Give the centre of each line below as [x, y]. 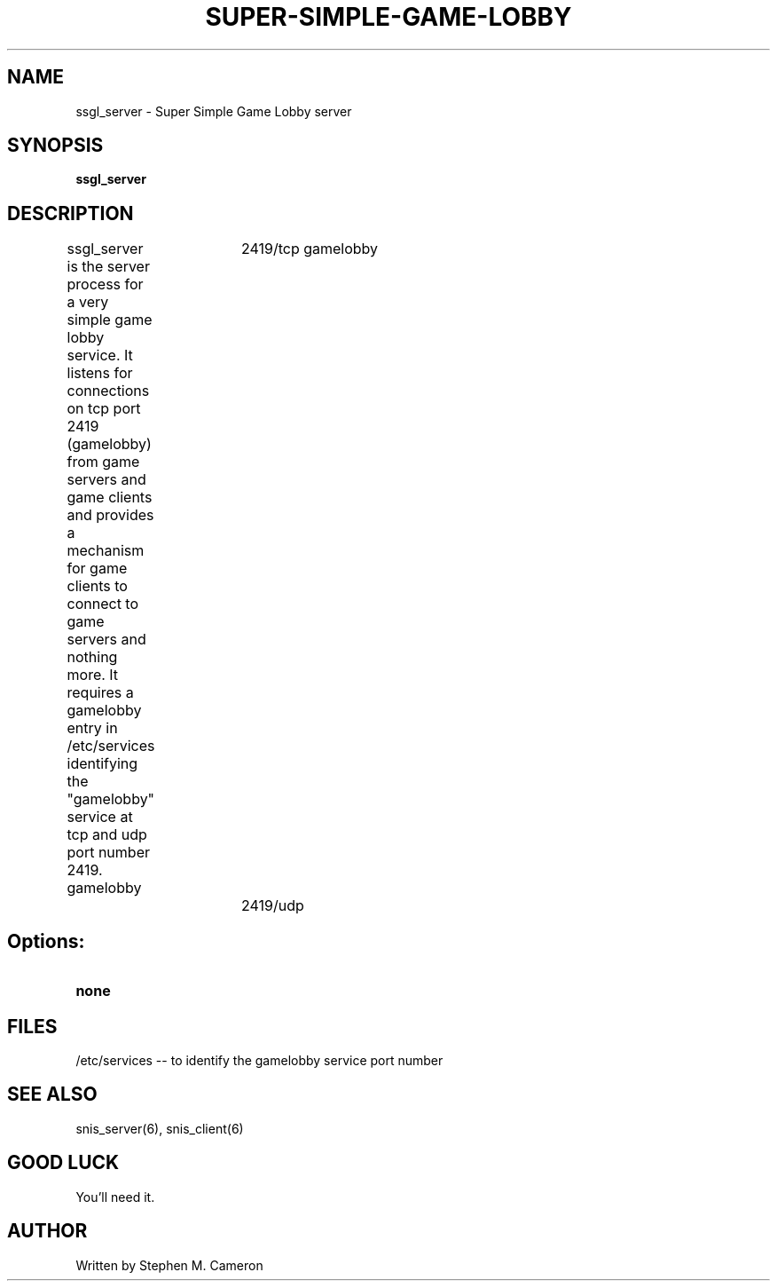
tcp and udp [107, 835]
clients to [97, 586]
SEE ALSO [52, 1094]
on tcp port [104, 409]
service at [100, 817]
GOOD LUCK [63, 1163]
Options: [46, 941]
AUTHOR [47, 1231]
